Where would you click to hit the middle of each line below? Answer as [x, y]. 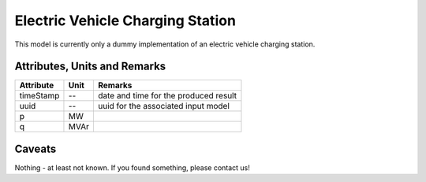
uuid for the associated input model [164, 106]
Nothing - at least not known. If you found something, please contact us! [132, 167]
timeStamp [39, 96]
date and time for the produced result [167, 96]
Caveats [35, 149]
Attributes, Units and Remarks [90, 67]
